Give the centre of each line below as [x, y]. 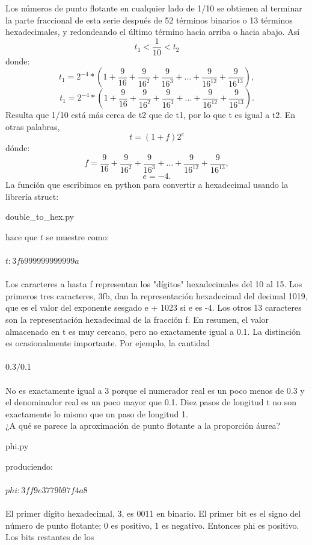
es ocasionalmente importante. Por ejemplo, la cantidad [108, 343]
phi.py [17, 446]
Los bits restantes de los [50, 537]
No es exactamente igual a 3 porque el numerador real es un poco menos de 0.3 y [155, 390]
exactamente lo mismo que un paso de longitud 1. [97, 413]
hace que [22, 236]
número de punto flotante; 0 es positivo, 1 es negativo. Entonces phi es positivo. [152, 525]
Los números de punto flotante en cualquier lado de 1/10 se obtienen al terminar [154, 8]
